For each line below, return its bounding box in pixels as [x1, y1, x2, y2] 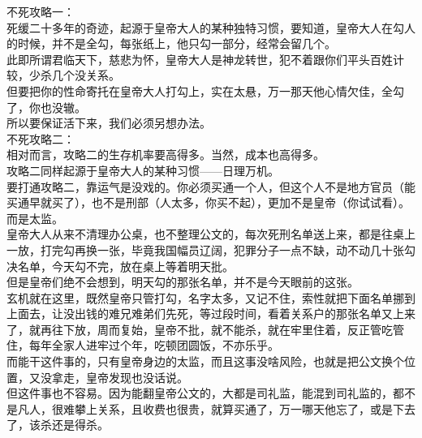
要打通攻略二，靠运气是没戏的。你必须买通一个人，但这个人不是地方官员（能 [6, 178, 416, 195]
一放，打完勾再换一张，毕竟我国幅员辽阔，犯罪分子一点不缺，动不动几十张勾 [6, 241, 416, 258]
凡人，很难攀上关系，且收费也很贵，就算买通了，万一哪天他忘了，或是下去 [17, 400, 416, 417]
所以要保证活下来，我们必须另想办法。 [6, 114, 211, 131]
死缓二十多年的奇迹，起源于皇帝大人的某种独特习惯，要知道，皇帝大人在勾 [6, 19, 404, 36]
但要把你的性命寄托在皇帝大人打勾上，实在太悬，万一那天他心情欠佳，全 [6, 82, 393, 99]
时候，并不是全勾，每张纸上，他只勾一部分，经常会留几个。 [17, 35, 336, 52]
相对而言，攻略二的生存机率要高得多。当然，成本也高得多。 [6, 146, 325, 163]
